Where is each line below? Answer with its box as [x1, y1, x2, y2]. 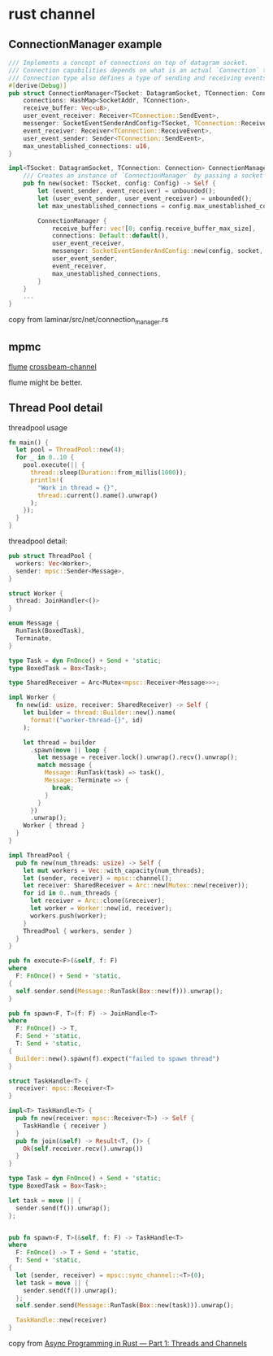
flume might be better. [8, 377, 83, 387]
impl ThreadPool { [8, 851, 71, 859]
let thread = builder [23, 738, 96, 747]
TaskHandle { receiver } [23, 1122, 107, 1130]
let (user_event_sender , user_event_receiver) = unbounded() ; [37, 194, 253, 203]
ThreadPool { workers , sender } [23, 927, 132, 935]
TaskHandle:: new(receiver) [15, 1316, 107, 1324]
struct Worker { [8, 589, 63, 598]
